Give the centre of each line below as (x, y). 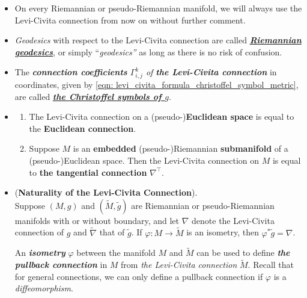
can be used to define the (243, 253)
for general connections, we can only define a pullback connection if (139, 276)
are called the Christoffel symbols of (88, 96)
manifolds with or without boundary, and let (97, 220)
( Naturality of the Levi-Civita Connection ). (106, 192)
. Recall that (271, 265)
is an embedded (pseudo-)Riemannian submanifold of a (181, 148)
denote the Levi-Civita (233, 220)
